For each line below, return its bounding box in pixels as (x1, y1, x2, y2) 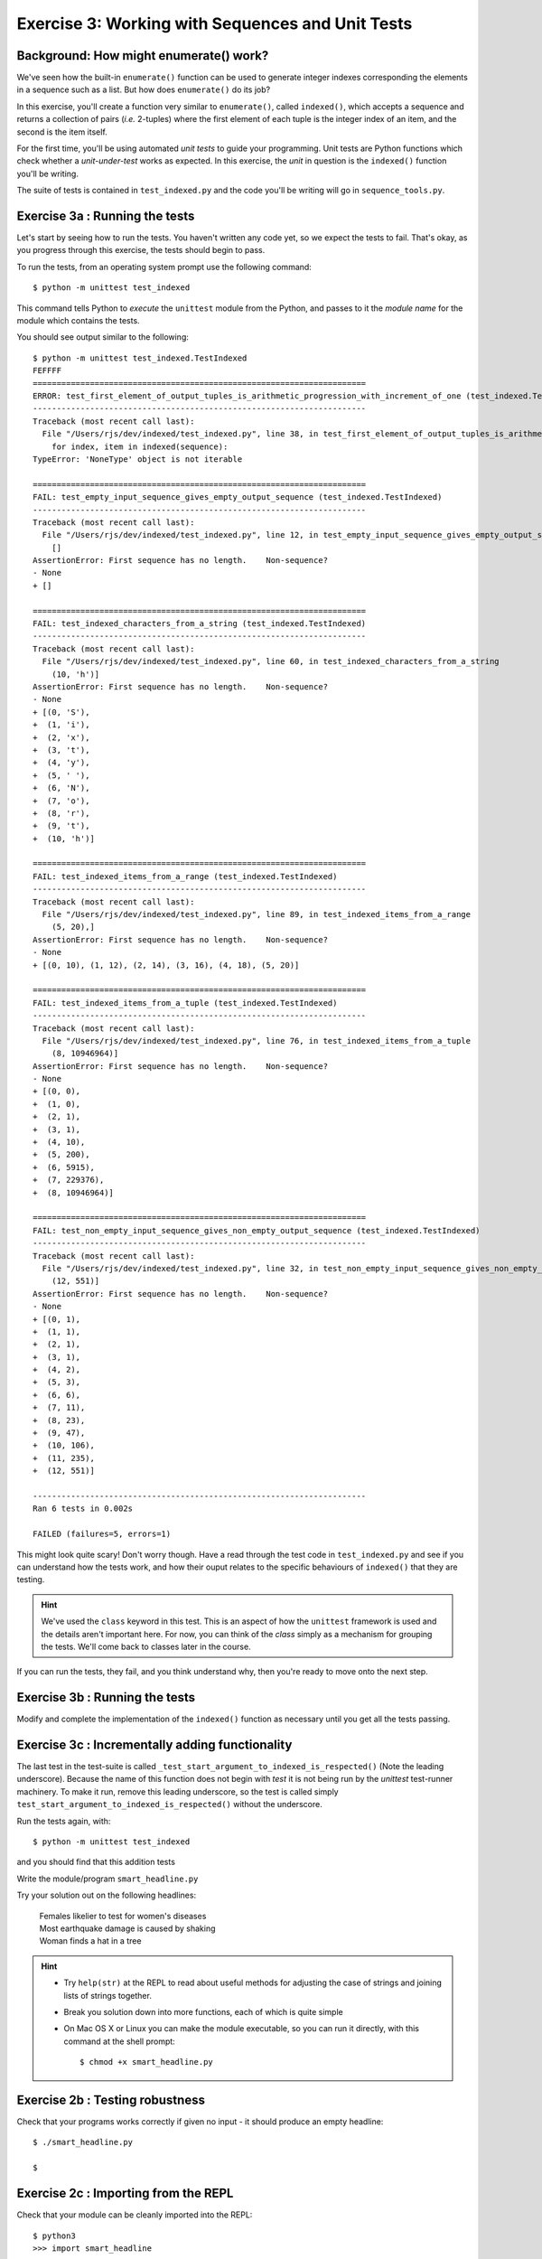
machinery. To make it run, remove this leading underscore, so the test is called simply (16, 1786, 339, 1797)
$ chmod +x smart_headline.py (79, 2057, 214, 2067)
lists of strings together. (63, 1990, 153, 2001)
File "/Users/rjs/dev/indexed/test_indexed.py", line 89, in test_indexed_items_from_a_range (42, 909, 472, 920)
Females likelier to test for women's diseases (39, 1910, 207, 1921)
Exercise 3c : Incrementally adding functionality (16, 1738, 293, 1752)
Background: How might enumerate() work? (16, 48, 269, 63)
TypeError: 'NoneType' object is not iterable (33, 454, 243, 464)
